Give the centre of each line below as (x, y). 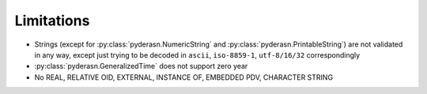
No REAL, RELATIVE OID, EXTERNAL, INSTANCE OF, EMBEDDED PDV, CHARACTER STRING (184, 77)
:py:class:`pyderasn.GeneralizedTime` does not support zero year (141, 66)
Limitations (52, 21)
